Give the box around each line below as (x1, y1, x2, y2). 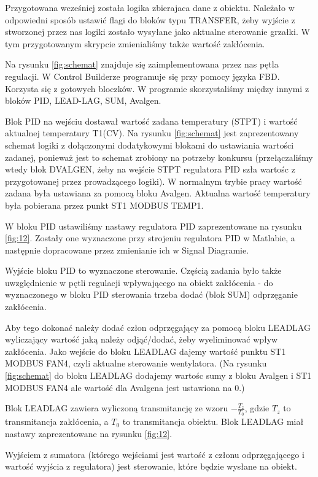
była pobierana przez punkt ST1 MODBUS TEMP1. (5, 198, 204, 211)
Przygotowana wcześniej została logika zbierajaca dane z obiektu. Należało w (5, 1, 295, 14)
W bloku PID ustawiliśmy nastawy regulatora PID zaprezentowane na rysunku (5, 219, 302, 232)
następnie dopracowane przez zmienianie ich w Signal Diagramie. (5, 243, 249, 256)
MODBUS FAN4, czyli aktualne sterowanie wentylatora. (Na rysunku (5, 357, 267, 370)
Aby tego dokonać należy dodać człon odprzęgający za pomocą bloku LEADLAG (5, 320, 311, 333)
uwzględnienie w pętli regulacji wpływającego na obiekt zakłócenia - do (5, 276, 273, 289)
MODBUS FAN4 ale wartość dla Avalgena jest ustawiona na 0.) (5, 381, 245, 394)
